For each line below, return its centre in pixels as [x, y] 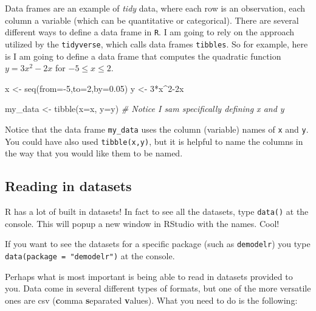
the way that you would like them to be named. [94, 153]
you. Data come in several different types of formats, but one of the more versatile [158, 288]
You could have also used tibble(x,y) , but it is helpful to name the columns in [154, 141]
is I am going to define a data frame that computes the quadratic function [143, 56]
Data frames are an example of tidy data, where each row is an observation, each [155, 8]
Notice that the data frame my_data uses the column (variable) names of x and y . [157, 129]
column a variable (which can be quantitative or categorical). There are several [152, 20]
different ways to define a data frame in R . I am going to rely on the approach [150, 32]
